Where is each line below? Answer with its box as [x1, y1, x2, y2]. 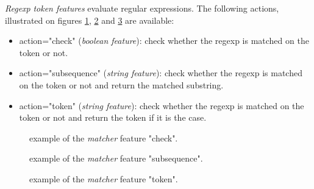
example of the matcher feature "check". [29, 131, 178, 144]
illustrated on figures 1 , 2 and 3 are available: [5, 13, 174, 26]
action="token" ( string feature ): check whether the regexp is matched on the [19, 99, 304, 112]
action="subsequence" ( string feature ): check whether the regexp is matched [19, 66, 302, 79]
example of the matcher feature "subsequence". [29, 152, 203, 165]
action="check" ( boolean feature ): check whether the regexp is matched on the [19, 34, 309, 47]
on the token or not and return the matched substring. [19, 78, 224, 91]
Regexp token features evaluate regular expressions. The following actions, [5, 2, 279, 14]
